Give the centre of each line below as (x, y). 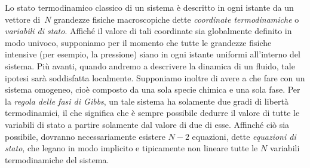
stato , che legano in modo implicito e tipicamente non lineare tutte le (131, 148)
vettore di (23, 19)
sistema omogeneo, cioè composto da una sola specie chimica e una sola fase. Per (153, 89)
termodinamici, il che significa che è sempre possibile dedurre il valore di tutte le (152, 113)
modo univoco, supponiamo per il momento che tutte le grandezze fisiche (138, 42)
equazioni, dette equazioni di (244, 136)
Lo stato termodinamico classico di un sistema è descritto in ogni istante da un (149, 7)
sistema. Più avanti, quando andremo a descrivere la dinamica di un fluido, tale (150, 65)
